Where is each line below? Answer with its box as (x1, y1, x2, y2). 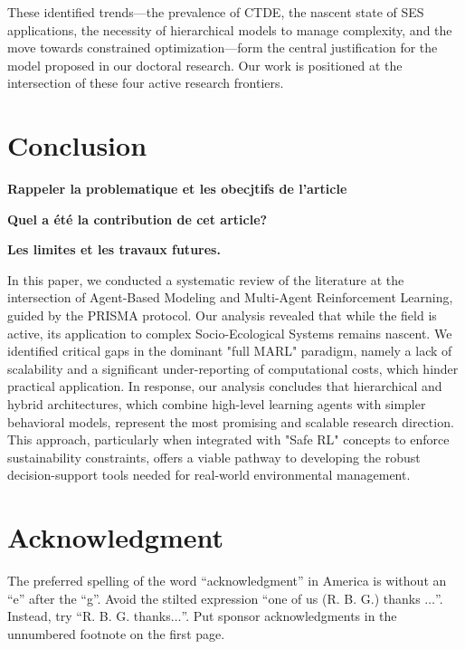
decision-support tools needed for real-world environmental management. (7, 465, 411, 484)
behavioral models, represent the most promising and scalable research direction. (7, 412, 454, 431)
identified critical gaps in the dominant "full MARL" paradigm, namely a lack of (7, 341, 452, 360)
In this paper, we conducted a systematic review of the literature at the (7, 270, 404, 289)
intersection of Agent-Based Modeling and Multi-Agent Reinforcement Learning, (7, 288, 453, 307)
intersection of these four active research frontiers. (7, 73, 284, 92)
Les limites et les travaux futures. (7, 240, 221, 259)
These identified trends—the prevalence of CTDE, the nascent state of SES (7, 3, 424, 21)
